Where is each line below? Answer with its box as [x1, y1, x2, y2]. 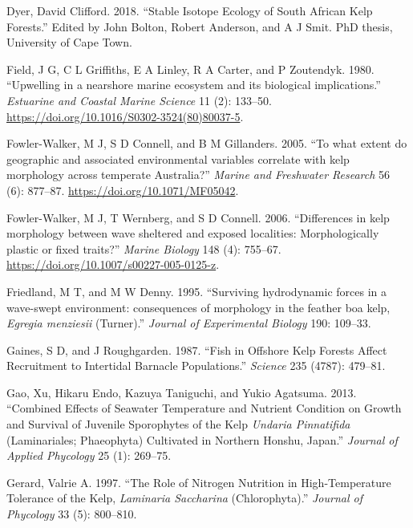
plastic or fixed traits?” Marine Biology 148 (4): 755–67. [6, 240, 281, 257]
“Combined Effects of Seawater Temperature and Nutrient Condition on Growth [6, 400, 402, 416]
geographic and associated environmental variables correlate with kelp [6, 150, 350, 167]
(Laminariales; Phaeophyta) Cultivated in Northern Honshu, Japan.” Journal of [6, 431, 398, 448]
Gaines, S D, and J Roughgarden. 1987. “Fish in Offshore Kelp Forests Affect [6, 341, 387, 358]
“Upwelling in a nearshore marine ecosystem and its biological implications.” [6, 76, 381, 93]
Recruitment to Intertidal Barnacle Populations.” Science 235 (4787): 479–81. [6, 357, 386, 374]
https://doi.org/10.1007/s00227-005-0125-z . [6, 256, 220, 273]
